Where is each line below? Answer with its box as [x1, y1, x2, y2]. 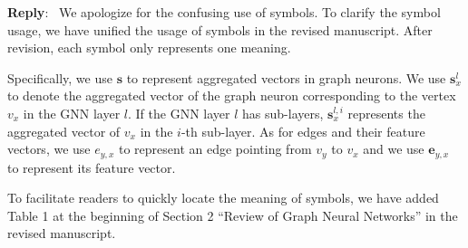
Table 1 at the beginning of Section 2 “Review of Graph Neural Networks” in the [7, 205, 458, 224]
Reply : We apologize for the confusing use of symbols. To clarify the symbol [7, 3, 441, 21]
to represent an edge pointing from [119, 139, 312, 158]
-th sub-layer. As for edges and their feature [180, 121, 425, 140]
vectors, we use [7, 139, 91, 158]
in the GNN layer [23, 103, 121, 122]
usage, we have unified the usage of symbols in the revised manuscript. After [7, 20, 433, 39]
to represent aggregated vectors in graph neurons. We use [126, 68, 446, 87]
